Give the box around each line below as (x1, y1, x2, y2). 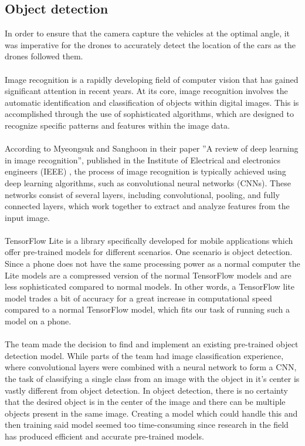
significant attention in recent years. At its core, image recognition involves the (5, 85, 288, 97)
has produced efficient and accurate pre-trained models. (5, 430, 204, 442)
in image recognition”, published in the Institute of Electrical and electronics (5, 153, 280, 166)
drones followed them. (5, 50, 83, 62)
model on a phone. (5, 315, 72, 327)
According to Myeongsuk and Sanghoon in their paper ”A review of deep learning (5, 142, 299, 155)
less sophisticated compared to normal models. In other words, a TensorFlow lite (5, 280, 295, 293)
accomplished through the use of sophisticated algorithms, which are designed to (5, 108, 294, 120)
